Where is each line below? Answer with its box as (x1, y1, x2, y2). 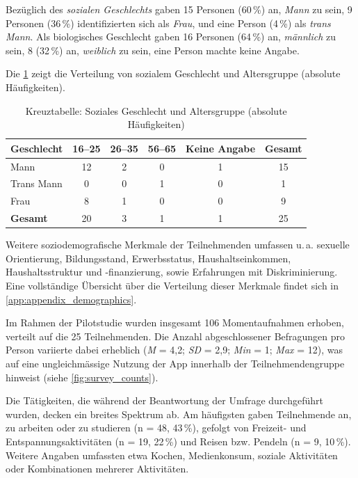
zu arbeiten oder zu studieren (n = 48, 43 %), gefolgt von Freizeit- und (6, 420, 307, 435)
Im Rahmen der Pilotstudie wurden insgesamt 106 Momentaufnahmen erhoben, (6, 315, 344, 330)
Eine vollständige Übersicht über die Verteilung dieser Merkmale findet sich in (6, 278, 339, 292)
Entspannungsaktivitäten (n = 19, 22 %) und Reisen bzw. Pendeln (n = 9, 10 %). (6, 433, 351, 448)
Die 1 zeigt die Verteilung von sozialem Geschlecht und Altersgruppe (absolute (6, 66, 341, 81)
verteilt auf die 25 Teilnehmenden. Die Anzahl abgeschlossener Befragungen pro (6, 328, 345, 343)
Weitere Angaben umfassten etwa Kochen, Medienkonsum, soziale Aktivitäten (6, 447, 338, 462)
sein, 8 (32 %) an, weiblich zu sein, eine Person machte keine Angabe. (6, 42, 300, 57)
